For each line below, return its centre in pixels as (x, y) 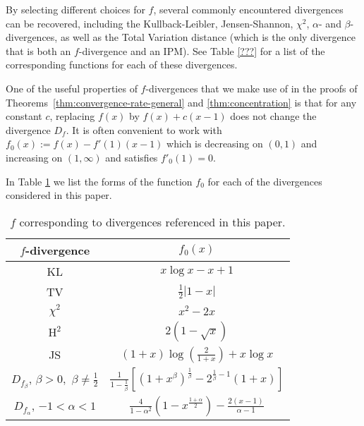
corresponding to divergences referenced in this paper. (152, 221)
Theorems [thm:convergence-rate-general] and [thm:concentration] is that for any (181, 102)
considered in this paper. (59, 195)
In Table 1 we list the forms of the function (99, 181)
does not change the (273, 116)
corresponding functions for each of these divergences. (122, 65)
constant (24, 116)
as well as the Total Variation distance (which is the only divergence (208, 37)
